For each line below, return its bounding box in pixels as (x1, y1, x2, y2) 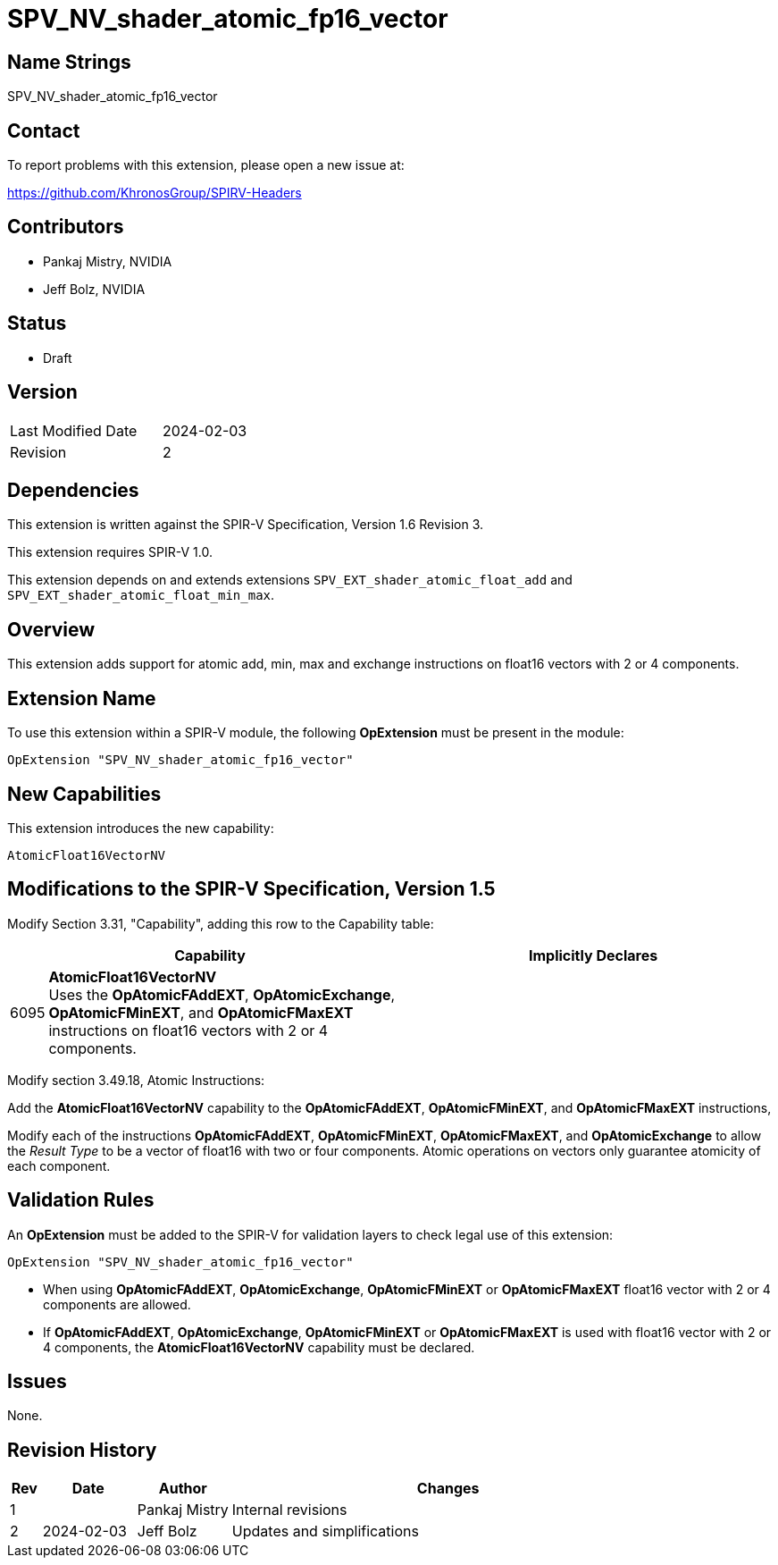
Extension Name (7, 686, 156, 710)
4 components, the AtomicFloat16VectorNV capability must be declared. (43, 1339, 475, 1355)
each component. (7, 1157, 111, 1174)
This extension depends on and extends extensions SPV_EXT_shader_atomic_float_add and (7, 572, 573, 588)
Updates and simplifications (231, 1522, 419, 1541)
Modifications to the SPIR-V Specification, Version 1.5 (7, 878, 496, 901)
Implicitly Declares (528, 946, 658, 964)
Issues (7, 1370, 67, 1393)
